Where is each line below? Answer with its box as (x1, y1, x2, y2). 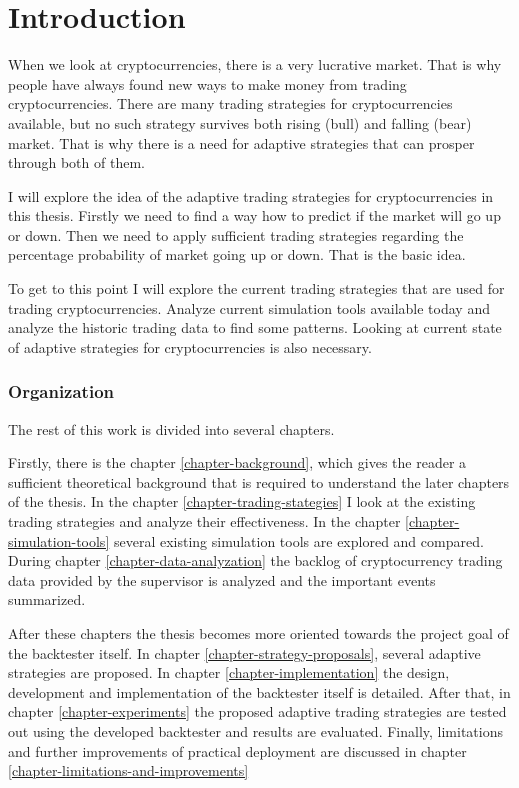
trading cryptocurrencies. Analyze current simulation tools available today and (8, 297, 490, 318)
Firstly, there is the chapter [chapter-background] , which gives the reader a (8, 452, 467, 473)
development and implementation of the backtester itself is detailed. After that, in (8, 681, 511, 702)
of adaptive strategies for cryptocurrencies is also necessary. (8, 336, 372, 357)
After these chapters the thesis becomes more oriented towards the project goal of (8, 623, 509, 643)
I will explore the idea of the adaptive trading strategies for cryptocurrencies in (8, 185, 494, 206)
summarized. (8, 589, 86, 610)
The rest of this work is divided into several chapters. (8, 418, 335, 439)
